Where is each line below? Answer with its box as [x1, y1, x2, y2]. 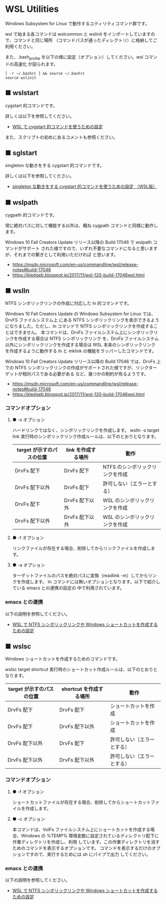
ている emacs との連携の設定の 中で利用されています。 [12, 585, 124, 591]
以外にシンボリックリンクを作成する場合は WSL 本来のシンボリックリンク [5, 341, 156, 347]
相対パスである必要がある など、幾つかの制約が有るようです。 [22, 371, 149, 377]
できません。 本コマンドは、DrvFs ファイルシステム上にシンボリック [13, 329, 154, 335]
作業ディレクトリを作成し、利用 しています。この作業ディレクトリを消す [12, 839, 160, 845]
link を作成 [66, 447, 91, 453]
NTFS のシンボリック [103, 463, 152, 470]
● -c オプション [12, 816, 45, 822]
